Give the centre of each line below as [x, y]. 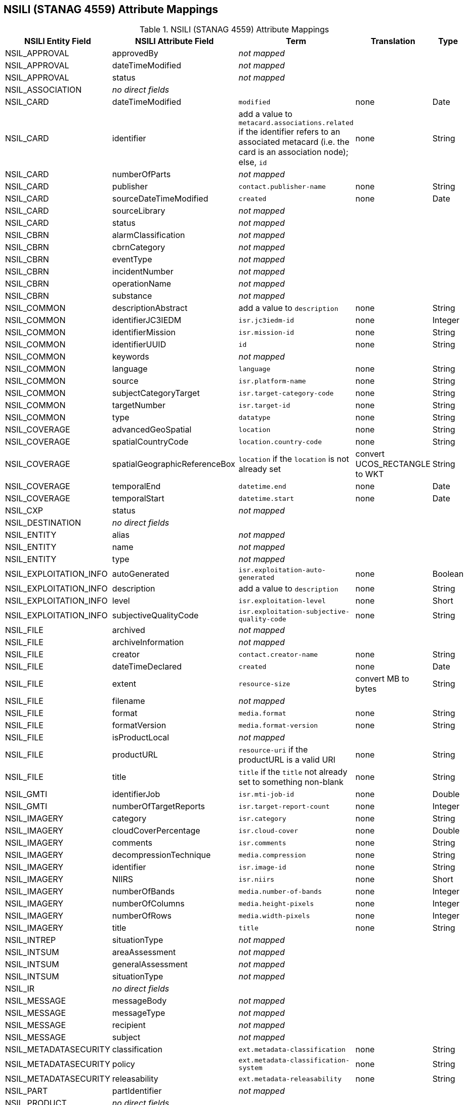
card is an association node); [293, 152]
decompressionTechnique [161, 855]
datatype [254, 417]
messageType [139, 1013]
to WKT [370, 474]
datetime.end [262, 486]
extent [124, 684]
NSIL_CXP [24, 511]
